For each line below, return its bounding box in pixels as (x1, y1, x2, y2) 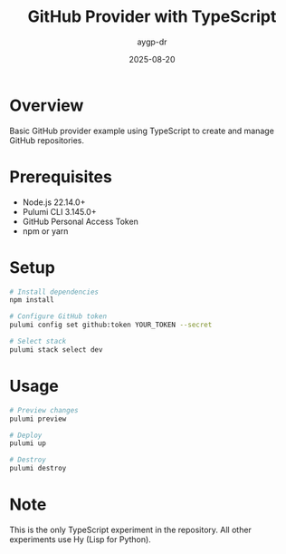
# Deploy (9, 431, 43, 440)
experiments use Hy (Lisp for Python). (9, 533, 151, 545)
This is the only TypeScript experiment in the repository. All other (9, 524, 252, 535)
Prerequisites (9, 166, 113, 187)
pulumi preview (9, 414, 67, 423)
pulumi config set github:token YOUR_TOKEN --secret (9, 320, 213, 330)
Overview (9, 95, 84, 115)
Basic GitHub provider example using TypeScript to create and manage (9, 125, 274, 136)
